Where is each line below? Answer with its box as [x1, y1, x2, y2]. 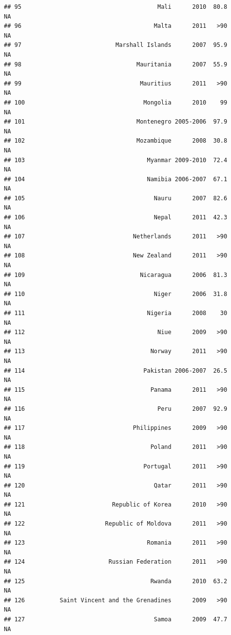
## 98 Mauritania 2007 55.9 [4, 61, 228, 68]
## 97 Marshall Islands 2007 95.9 [4, 42, 228, 49]
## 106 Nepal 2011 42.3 [4, 214, 228, 221]
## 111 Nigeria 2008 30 [4, 310, 228, 317]
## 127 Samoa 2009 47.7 [4, 616, 228, 623]
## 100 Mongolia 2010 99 [4, 99, 228, 106]
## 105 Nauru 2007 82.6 [4, 194, 228, 202]
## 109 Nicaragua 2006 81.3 [4, 271, 228, 278]
